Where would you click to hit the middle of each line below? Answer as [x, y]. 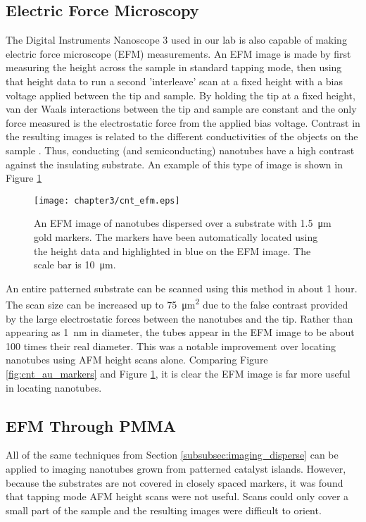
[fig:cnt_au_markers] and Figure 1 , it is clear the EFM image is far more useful [178, 373]
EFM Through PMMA [91, 425]
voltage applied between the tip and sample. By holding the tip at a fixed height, [181, 95]
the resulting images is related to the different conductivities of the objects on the [182, 136]
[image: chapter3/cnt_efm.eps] [107, 200]
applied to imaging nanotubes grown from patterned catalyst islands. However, [176, 468]
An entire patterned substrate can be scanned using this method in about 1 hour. [182, 288]
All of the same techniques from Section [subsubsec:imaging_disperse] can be [172, 455]
